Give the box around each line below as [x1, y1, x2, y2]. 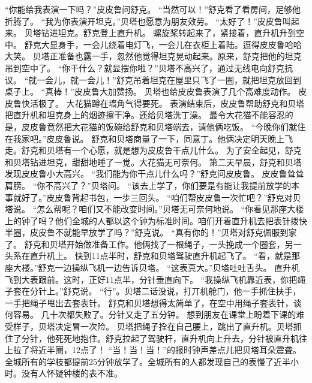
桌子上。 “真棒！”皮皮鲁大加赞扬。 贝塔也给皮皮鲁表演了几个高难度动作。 [5, 85, 296, 98]
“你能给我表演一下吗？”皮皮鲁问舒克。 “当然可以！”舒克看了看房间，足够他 [5, 3, 301, 15]
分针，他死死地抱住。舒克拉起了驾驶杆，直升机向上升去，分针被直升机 [21, 331, 299, 344]
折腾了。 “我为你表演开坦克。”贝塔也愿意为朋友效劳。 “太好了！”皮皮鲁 [5, 14, 283, 27]
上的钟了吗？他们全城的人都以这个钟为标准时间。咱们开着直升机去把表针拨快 [5, 214, 307, 227]
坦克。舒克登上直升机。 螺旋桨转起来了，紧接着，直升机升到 [58, 26, 296, 39]
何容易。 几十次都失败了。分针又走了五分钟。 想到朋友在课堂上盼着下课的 [5, 308, 296, 321]
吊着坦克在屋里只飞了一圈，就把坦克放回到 [133, 73, 301, 86]
